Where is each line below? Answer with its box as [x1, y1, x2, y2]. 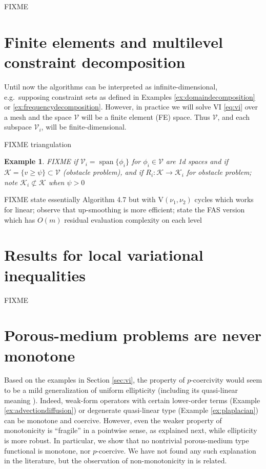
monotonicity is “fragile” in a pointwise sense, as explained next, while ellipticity [4, 425, 257, 436]
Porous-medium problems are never [4, 324, 262, 346]
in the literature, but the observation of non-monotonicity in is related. [4, 455, 227, 466]
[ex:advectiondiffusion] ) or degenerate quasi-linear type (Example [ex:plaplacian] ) [4, 405, 258, 416]
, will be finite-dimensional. [41, 121, 127, 132]
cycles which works [194, 194, 254, 205]
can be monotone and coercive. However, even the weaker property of [4, 414, 222, 425]
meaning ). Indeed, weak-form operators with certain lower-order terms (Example [4, 394, 260, 405]
